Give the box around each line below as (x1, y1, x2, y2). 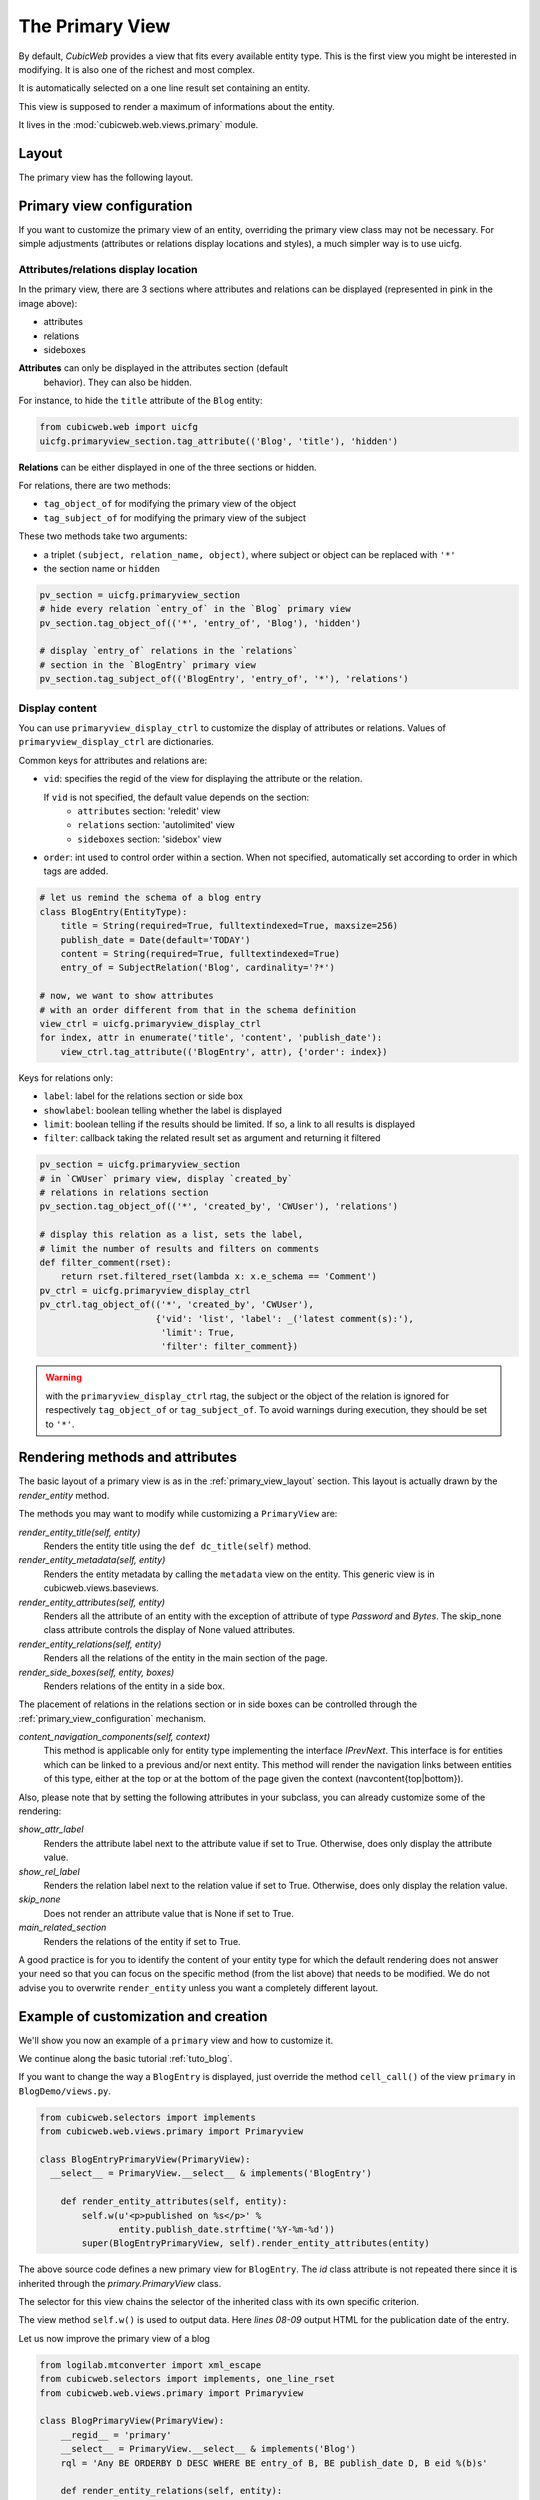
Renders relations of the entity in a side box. (43, 1680, 225, 1692)
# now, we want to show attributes (39, 990, 214, 1002)
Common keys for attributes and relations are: (18, 754, 208, 766)
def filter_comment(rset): (39, 1257, 172, 1269)
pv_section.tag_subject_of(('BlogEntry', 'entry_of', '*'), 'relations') (39, 673, 409, 685)
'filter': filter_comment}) (160, 1341, 299, 1352)
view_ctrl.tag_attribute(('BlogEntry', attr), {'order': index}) (60, 1046, 388, 1057)
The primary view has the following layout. (18, 171, 194, 184)
